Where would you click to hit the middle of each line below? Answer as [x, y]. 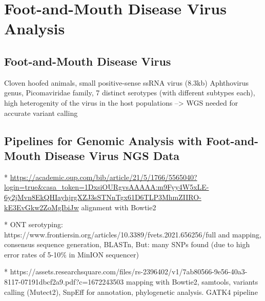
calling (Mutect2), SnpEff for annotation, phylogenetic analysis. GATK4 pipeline [131, 292]
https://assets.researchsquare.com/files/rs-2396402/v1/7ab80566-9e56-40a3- [129, 272]
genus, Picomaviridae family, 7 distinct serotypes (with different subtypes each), [130, 93]
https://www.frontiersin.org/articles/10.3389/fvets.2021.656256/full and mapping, [133, 234]
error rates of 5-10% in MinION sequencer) [72, 254]
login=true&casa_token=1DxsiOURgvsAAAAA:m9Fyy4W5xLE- [107, 187]
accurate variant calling [41, 113]
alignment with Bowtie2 [119, 207]
